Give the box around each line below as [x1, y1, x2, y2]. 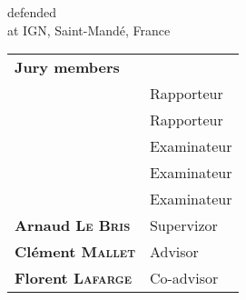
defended [7, 3, 57, 21]
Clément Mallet [15, 241, 135, 263]
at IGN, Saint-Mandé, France [7, 20, 171, 39]
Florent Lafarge [15, 267, 133, 289]
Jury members [15, 56, 120, 78]
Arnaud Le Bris [15, 215, 131, 236]
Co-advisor [149, 267, 219, 289]
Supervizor [149, 215, 218, 236]
